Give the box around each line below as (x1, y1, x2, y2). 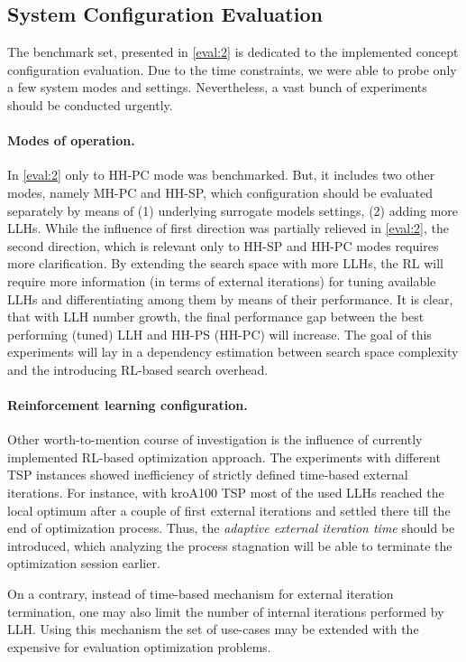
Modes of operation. (7, 131, 135, 150)
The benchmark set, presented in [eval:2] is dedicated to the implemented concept (7, 42, 459, 61)
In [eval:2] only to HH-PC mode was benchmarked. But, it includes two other (7, 165, 435, 184)
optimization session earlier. (7, 554, 160, 573)
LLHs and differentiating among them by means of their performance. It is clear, (7, 289, 453, 308)
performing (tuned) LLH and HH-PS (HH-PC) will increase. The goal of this (7, 324, 432, 343)
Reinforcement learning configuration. (7, 396, 248, 415)
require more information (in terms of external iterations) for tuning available (7, 271, 436, 290)
